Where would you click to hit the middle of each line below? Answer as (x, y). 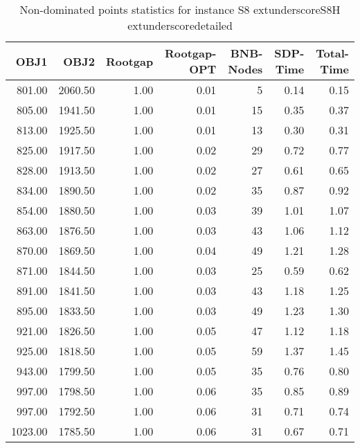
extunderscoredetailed (180, 25)
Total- (332, 53)
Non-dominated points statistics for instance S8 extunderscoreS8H (180, 9)
